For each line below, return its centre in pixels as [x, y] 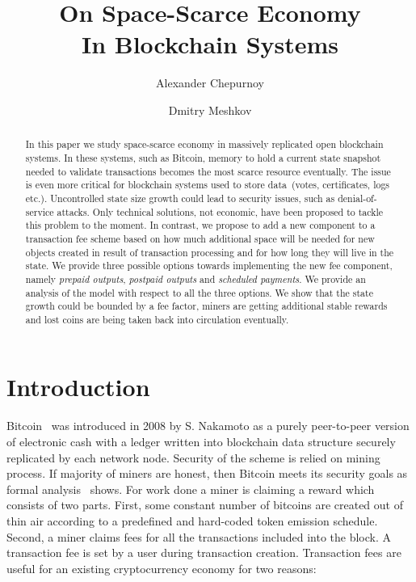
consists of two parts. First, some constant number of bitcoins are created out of [205, 505]
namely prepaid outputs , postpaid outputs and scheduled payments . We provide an [195, 278]
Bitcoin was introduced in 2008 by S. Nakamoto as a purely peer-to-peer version [208, 426]
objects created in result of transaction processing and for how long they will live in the [210, 252]
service [40, 211]
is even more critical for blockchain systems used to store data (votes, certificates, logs [208, 185]
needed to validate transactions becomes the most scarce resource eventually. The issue [208, 171]
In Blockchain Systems [210, 44]
